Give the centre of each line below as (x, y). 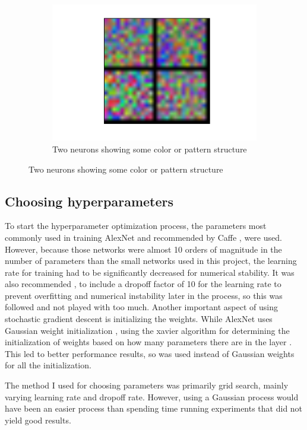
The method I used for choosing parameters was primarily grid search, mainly (147, 385)
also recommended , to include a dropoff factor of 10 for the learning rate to (143, 284)
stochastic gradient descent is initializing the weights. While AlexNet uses (139, 319)
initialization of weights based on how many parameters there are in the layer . (148, 342)
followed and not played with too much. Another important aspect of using (141, 307)
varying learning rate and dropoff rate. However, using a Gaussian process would (152, 396)
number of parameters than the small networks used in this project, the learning (151, 261)
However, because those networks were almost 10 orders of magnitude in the (143, 249)
